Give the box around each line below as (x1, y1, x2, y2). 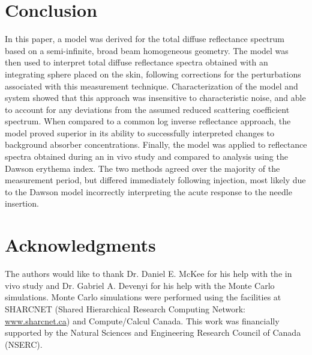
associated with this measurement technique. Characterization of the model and (5, 79, 298, 92)
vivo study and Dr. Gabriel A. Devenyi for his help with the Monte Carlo (5, 279, 275, 291)
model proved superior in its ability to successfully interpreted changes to (5, 126, 275, 139)
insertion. (5, 197, 39, 210)
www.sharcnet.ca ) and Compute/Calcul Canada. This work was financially (5, 314, 280, 327)
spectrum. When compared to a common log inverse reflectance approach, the (5, 115, 291, 127)
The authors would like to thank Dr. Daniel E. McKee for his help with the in (5, 267, 292, 280)
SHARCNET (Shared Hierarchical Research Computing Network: (5, 302, 246, 315)
